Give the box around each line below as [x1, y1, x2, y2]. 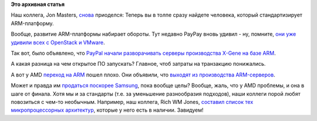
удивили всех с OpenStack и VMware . [11, 39, 105, 46]
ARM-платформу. [11, 19, 54, 26]
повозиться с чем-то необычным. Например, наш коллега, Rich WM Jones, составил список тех [11, 98, 254, 105]
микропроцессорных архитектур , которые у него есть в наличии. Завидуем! [11, 106, 204, 114]
